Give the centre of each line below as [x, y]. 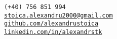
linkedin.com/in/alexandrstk [53, 32]
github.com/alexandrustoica [51, 24]
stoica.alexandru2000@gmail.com [58, 15]
